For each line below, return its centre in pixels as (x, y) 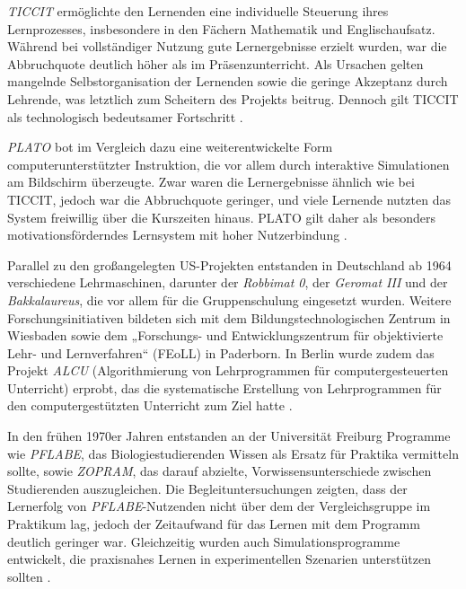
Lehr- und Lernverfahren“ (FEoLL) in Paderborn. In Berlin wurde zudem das (221, 352)
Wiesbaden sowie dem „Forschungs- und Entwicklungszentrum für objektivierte (225, 335)
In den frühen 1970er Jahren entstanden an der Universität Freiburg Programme (229, 436)
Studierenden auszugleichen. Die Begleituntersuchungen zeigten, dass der (207, 488)
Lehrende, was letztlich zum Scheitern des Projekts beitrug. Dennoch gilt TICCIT (233, 98)
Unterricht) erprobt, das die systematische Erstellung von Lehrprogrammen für (224, 387)
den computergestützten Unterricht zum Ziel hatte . (150, 405)
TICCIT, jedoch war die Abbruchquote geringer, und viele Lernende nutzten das (229, 199)
